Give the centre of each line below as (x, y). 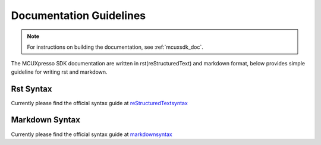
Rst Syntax (32, 89)
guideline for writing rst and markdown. (59, 72)
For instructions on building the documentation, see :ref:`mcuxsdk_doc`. (115, 47)
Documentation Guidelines (78, 15)
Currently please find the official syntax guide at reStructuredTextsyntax (100, 103)
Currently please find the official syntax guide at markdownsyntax (92, 134)
